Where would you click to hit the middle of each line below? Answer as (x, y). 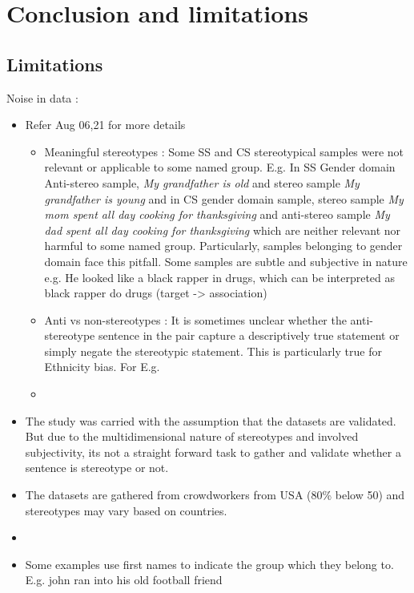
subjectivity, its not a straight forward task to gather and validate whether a (213, 452)
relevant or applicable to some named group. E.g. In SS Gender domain (220, 167)
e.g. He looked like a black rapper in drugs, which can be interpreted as (220, 277)
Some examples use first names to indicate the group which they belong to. (209, 564)
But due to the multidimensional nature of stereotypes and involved (192, 436)
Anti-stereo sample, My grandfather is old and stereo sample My (202, 182)
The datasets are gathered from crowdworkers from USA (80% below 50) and (215, 495)
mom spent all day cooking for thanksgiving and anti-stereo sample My (217, 214)
